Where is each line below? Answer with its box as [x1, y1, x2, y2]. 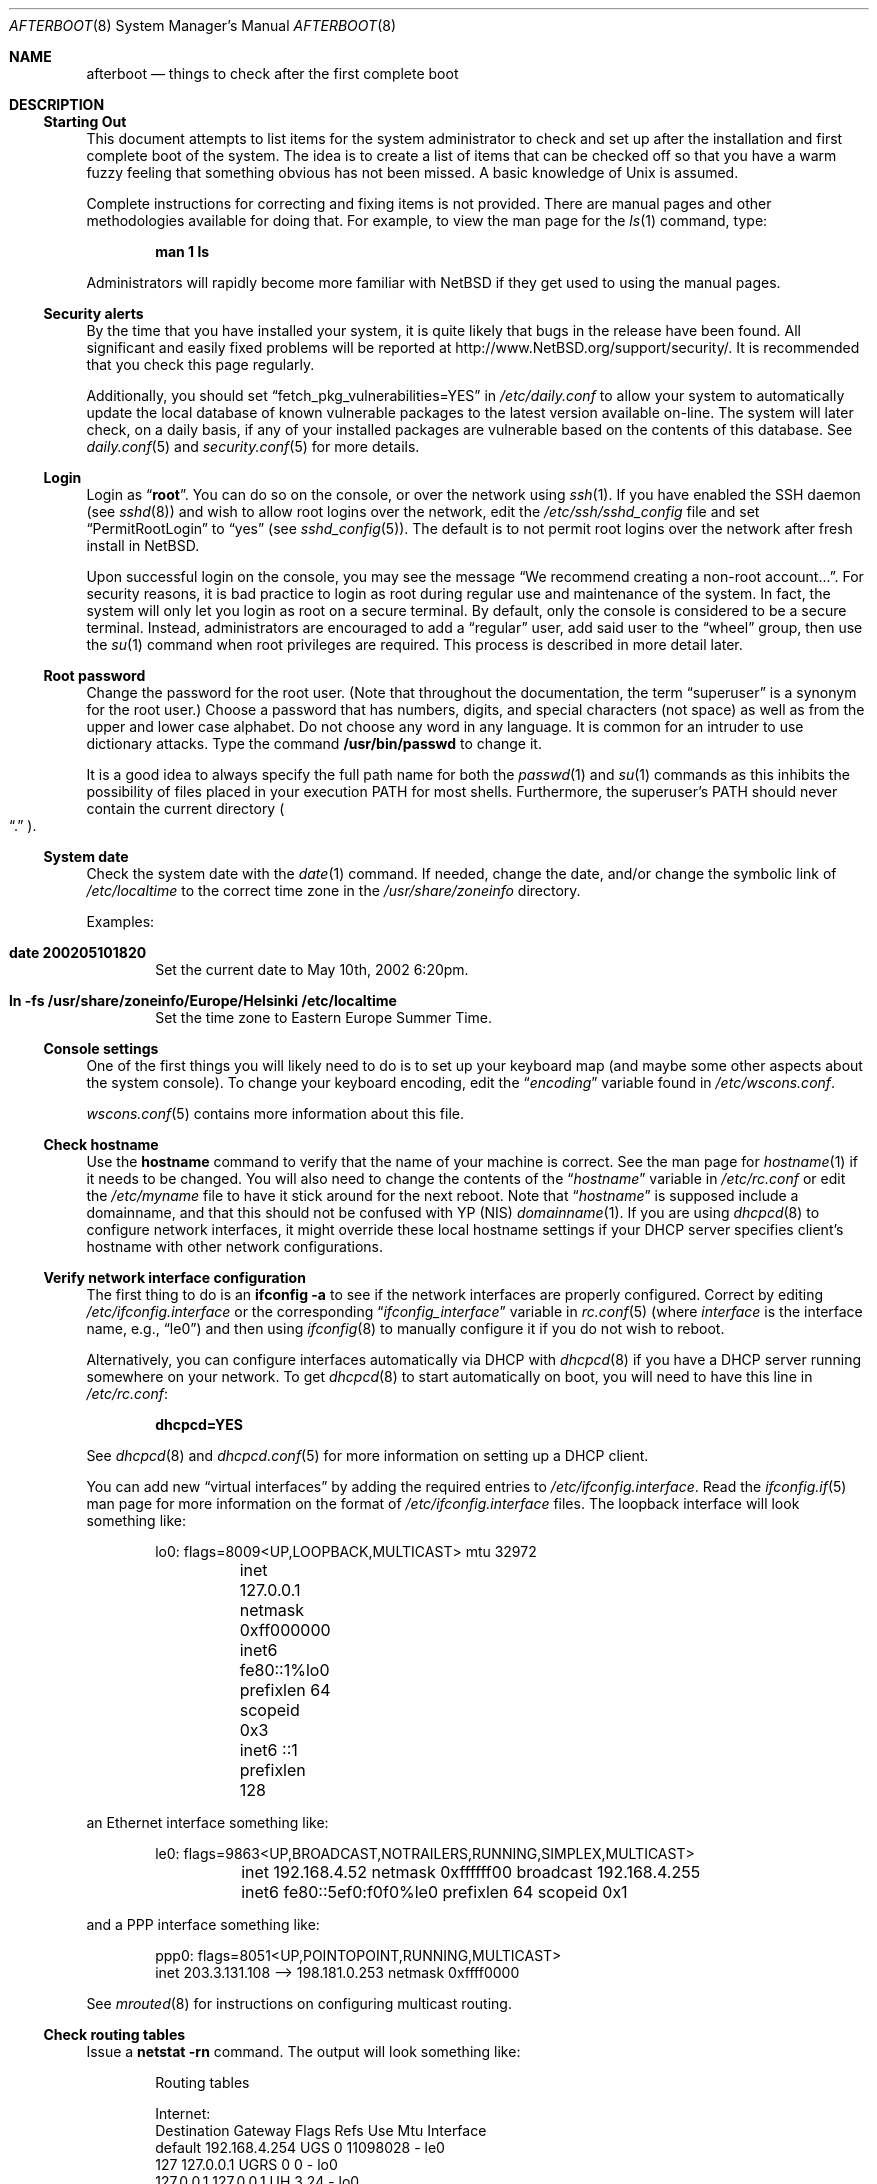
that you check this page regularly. [86, 356, 315, 373]
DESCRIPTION [9, 96, 105, 113]
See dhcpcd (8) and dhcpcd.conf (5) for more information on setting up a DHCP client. [86, 1447, 649, 1464]
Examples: [86, 913, 155, 930]
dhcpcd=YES [155, 1416, 243, 1433]
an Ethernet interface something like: [86, 1814, 329, 1831]
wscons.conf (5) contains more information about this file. [86, 1105, 465, 1122]
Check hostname [43, 1136, 159, 1153]
